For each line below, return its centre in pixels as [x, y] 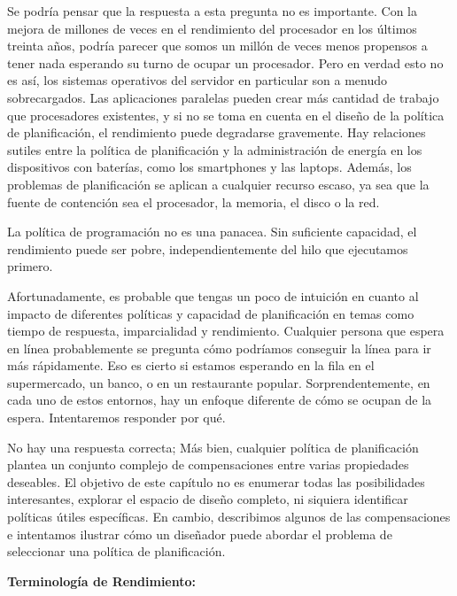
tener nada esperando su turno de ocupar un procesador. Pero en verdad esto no [225, 62]
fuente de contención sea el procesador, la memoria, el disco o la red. [194, 201]
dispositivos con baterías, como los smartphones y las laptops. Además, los [209, 167]
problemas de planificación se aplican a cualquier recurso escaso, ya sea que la [218, 184]
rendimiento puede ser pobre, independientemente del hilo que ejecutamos [208, 248]
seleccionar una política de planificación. [116, 551]
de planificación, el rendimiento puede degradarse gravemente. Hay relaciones [217, 132]
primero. [30, 266]
